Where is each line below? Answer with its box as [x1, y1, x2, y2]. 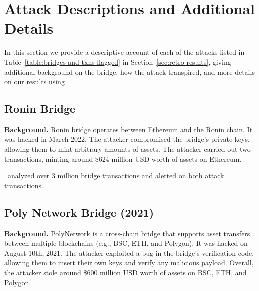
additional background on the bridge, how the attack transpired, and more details [4, 66, 255, 77]
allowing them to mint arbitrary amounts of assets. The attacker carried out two [4, 144, 251, 154]
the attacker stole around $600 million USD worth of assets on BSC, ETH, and [4, 267, 247, 278]
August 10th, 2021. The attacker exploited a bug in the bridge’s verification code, [4, 247, 254, 258]
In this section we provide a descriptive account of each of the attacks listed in [4, 47, 245, 57]
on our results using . [4, 76, 69, 87]
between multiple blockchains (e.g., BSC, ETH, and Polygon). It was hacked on [4, 238, 248, 248]
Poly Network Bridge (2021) [4, 204, 154, 220]
